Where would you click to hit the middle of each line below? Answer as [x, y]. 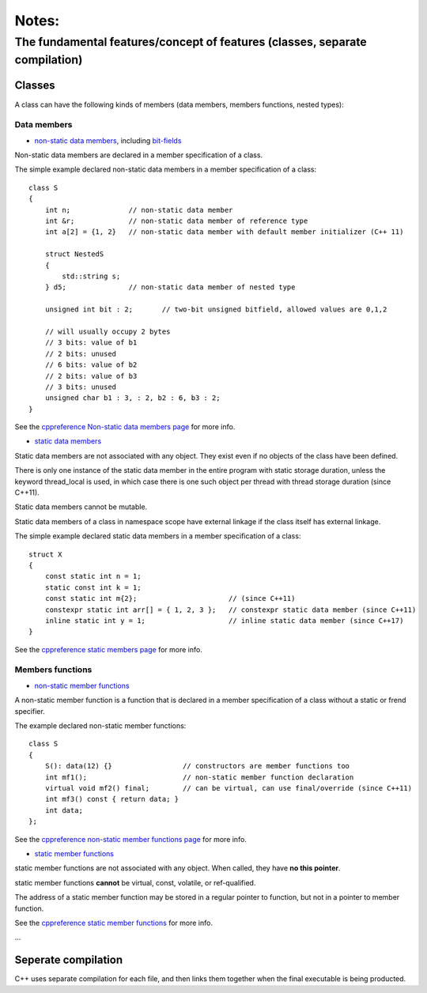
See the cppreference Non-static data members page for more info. [125, 427]
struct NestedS [74, 254]
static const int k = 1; [93, 587]
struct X [45, 554]
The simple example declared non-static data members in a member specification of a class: [166, 169]
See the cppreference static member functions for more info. [114, 923]
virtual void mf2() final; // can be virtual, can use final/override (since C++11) [229, 788]
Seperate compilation [68, 960]
